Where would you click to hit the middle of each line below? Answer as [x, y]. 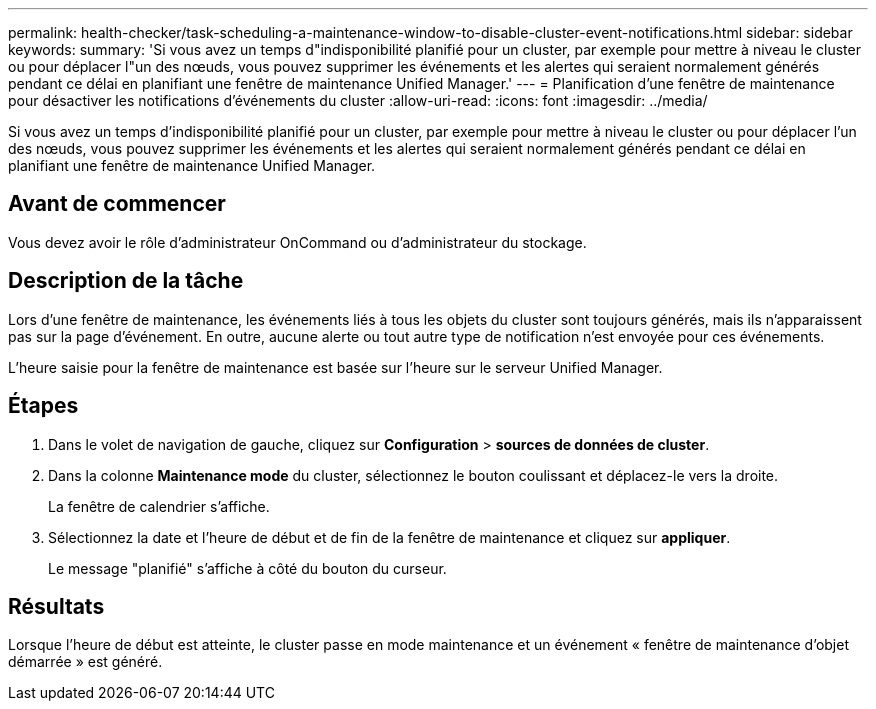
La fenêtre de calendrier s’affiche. [159, 506]
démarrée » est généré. [85, 662]
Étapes [43, 406]
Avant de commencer [117, 204]
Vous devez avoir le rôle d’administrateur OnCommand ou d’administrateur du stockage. [297, 242]
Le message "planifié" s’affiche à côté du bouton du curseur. [247, 568]
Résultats [56, 606]
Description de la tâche [126, 281]
